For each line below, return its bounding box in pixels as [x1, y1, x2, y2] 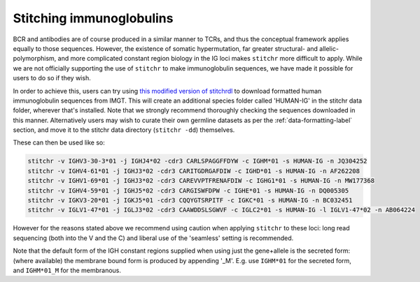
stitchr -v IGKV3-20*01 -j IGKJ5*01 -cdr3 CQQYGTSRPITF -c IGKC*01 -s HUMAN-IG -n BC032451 [27, 196, 353, 204]
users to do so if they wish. [13, 74, 91, 82]
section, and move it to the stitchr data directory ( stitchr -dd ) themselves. [13, 126, 235, 134]
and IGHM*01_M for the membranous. [13, 266, 122, 274]
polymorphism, [13, 54, 57, 63]
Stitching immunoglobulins [13, 10, 174, 26]
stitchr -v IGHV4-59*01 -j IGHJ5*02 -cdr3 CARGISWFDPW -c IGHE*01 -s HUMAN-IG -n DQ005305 [27, 186, 349, 195]
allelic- [319, 44, 339, 52]
